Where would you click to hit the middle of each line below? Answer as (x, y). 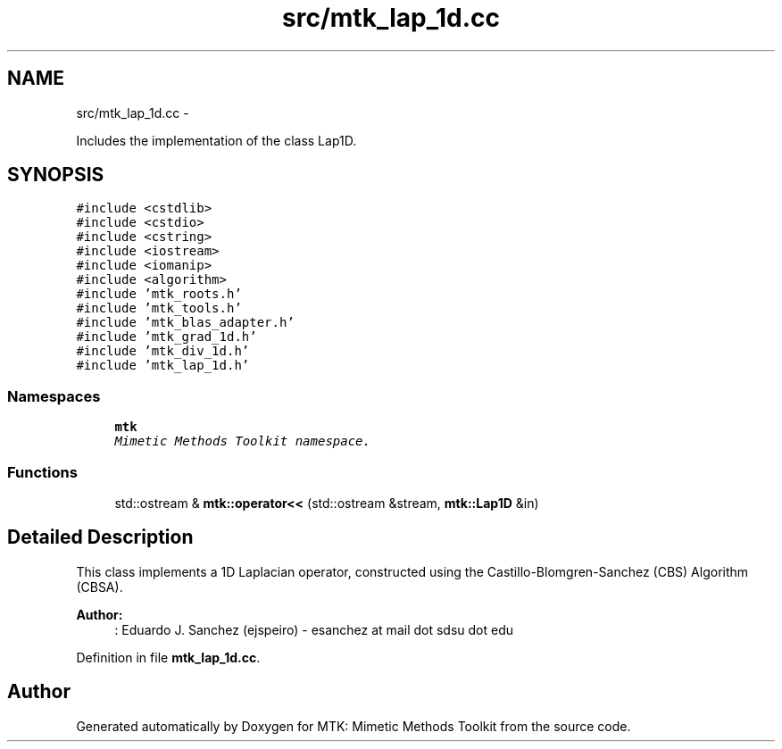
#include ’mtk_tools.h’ (159, 308)
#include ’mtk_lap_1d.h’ (163, 366)
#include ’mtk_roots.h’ (159, 294)
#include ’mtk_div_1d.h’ (163, 351)
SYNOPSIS (56, 175)
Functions (42, 472)
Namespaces (54, 396)
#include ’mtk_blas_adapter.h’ (185, 323)
